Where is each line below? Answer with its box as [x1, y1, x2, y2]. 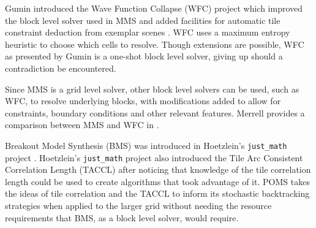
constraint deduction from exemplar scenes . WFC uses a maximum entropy [5, 26, 290, 39]
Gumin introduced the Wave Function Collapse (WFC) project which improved [5, 2, 303, 14]
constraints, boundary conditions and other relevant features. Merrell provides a [5, 106, 305, 119]
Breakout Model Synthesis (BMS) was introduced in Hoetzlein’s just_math [5, 139, 287, 151]
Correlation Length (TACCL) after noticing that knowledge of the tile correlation [5, 163, 311, 176]
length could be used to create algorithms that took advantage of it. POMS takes [5, 175, 310, 188]
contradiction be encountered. [5, 61, 116, 74]
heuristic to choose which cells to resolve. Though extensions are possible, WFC [5, 37, 304, 50]
